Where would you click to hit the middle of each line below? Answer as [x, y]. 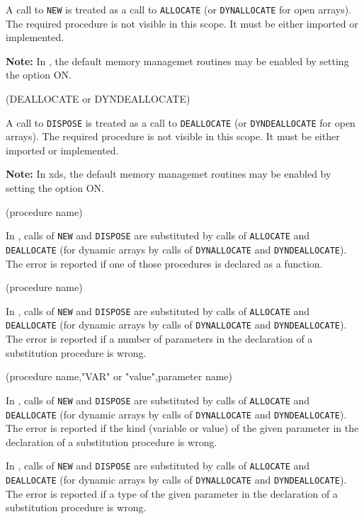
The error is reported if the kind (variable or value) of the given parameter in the [182, 428]
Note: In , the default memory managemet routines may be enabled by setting [177, 61]
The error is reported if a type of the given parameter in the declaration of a [172, 493]
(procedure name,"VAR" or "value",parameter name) [119, 376]
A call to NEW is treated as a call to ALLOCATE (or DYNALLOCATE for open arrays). [179, 9]
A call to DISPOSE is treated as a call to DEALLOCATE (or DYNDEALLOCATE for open [181, 122]
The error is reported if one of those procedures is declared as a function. [164, 263]
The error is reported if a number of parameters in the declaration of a [159, 339]
